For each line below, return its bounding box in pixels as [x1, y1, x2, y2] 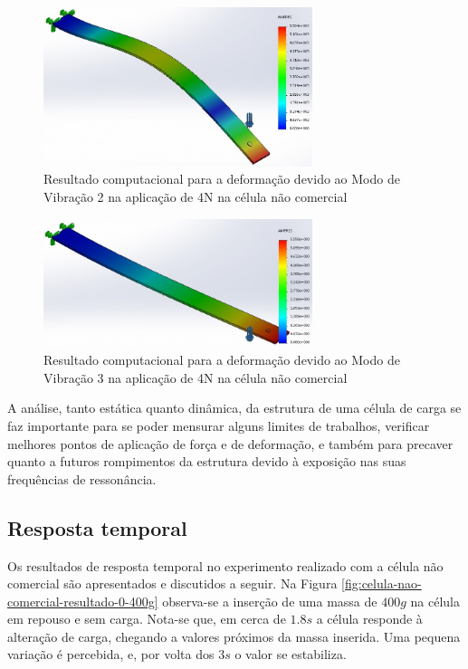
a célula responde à [316, 609, 423, 628]
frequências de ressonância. [7, 469, 157, 488]
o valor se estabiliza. [234, 645, 347, 664]
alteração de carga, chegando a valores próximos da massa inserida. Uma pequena [7, 626, 461, 645]
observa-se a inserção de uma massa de [162, 591, 377, 610]
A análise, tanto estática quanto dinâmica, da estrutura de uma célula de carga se [7, 398, 462, 417]
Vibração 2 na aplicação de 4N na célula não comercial [43, 186, 348, 205]
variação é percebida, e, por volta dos [7, 645, 215, 664]
